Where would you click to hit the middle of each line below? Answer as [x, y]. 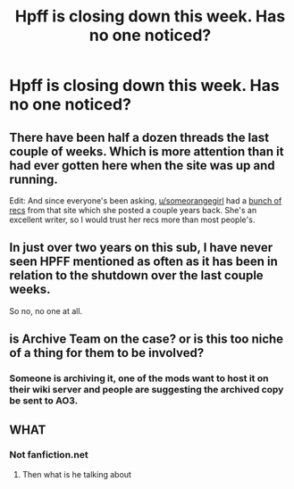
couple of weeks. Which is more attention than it [147, 151]
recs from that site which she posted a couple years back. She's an [133, 210]
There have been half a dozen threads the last [139, 137]
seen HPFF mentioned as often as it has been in [144, 262]
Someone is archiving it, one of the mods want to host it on [139, 378]
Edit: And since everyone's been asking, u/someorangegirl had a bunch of [146, 201]
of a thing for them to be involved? [107, 353]
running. [34, 179]
